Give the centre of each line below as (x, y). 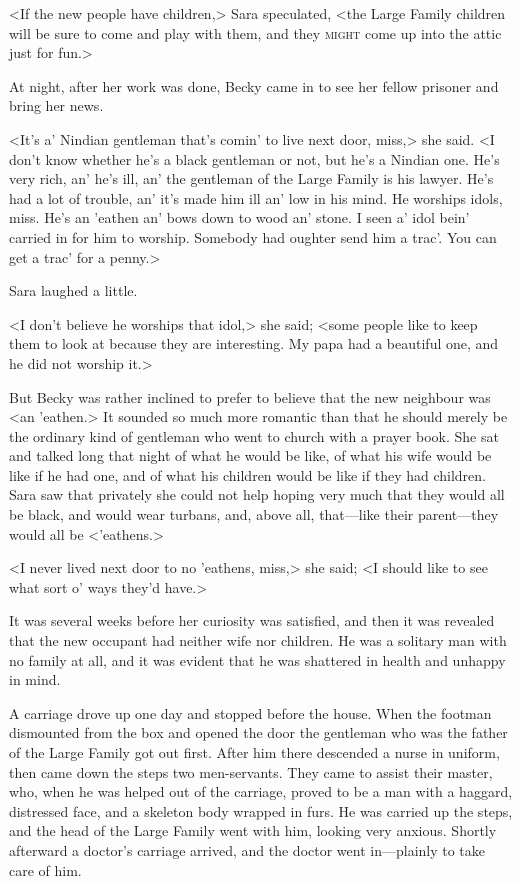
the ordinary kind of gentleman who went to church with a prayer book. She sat (254, 435)
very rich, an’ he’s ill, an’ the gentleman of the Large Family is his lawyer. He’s (251, 178)
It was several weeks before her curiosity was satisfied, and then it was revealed (252, 620)
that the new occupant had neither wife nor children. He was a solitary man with (258, 640)
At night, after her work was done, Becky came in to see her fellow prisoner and (254, 85)
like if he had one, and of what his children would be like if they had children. (247, 474)
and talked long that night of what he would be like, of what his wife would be (250, 455)
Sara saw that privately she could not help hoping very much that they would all (257, 494)
